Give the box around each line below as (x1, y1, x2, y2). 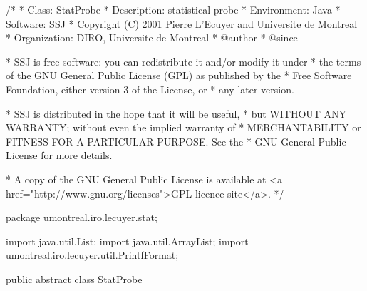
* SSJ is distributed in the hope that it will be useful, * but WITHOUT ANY (6, 106, 347, 121)
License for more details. (6, 148, 113, 163)
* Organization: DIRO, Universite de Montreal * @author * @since (6, 30, 298, 45)
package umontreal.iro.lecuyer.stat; (6, 210, 157, 225)
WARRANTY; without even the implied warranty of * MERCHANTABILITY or (6, 120, 361, 135)
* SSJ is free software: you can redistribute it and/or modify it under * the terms (6, 53, 361, 68)
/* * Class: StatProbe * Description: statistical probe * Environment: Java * (6, 2, 341, 16)
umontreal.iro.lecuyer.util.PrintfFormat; (6, 247, 179, 262)
